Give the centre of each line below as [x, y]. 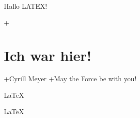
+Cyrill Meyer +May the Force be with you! [70, 79]
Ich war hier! [48, 55]
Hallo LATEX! [26, 6]
